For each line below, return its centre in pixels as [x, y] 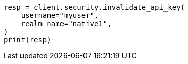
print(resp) [27, 40]
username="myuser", [60, 15]
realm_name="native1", [66, 24]
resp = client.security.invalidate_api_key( [95, 7]
